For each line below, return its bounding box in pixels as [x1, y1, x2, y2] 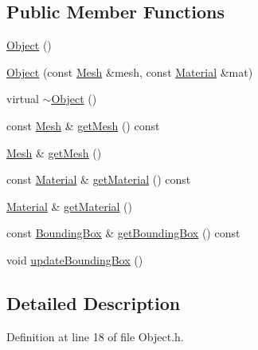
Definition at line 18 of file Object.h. [6, 328, 184, 344]
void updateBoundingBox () [6, 251, 143, 268]
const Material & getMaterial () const [6, 171, 191, 188]
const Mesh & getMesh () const [6, 117, 160, 133]
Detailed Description [6, 290, 181, 315]
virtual [6, 90, 39, 107]
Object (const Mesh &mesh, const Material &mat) [6, 63, 253, 80]
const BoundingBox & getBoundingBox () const [6, 225, 240, 241]
